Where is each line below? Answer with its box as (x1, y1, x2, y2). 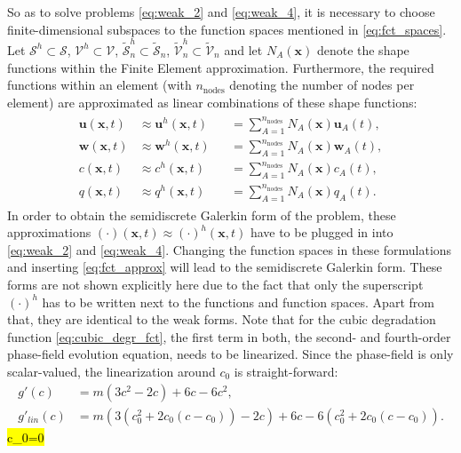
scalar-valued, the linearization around (7, 362, 216, 380)
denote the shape (316, 40, 409, 59)
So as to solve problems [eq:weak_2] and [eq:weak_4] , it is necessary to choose (7, 3, 435, 20)
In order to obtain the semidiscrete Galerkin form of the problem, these (7, 205, 396, 224)
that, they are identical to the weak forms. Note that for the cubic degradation (7, 310, 436, 329)
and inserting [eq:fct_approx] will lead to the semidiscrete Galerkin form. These (7, 258, 442, 276)
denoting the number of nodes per (229, 75, 415, 94)
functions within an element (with (7, 75, 192, 94)
